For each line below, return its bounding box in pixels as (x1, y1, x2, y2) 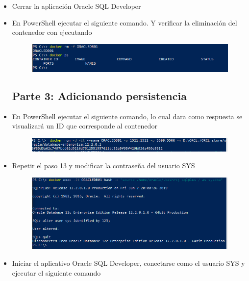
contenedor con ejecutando (12, 27, 92, 37)
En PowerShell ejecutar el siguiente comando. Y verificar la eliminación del (12, 17, 237, 27)
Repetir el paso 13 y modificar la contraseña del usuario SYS (12, 160, 195, 170)
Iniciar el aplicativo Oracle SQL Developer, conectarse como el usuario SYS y (12, 257, 245, 268)
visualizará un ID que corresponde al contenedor (12, 121, 157, 131)
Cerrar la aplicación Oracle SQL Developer (12, 1, 141, 11)
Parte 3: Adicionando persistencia (12, 88, 187, 103)
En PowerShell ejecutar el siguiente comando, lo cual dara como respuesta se (12, 111, 243, 121)
